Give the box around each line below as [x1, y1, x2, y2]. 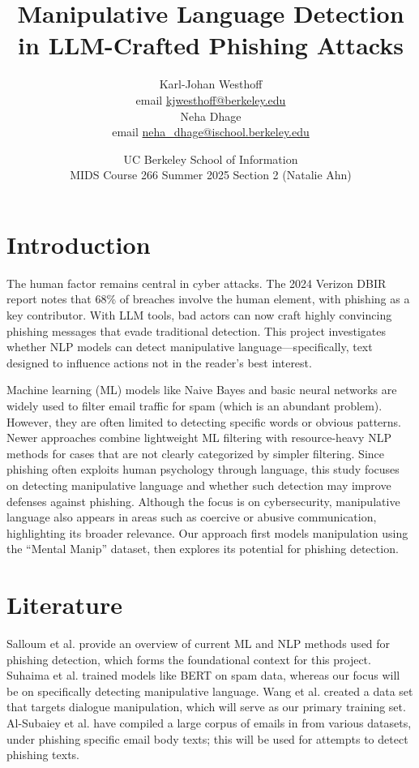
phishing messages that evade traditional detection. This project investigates [6, 322, 387, 339]
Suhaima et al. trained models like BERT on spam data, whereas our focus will [6, 667, 400, 684]
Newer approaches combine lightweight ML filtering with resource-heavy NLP [6, 429, 391, 446]
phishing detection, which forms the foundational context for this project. [6, 650, 371, 667]
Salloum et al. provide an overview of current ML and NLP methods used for [6, 635, 391, 652]
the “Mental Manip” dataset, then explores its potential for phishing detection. [6, 540, 399, 557]
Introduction [6, 227, 151, 260]
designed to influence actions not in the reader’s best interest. [6, 354, 312, 371]
